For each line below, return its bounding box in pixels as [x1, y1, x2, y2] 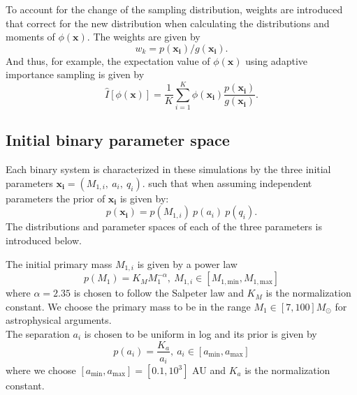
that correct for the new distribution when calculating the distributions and [6, 15, 330, 30]
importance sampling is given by [6, 67, 145, 82]
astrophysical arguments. [6, 313, 112, 327]
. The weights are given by [87, 29, 201, 44]
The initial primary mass [6, 256, 112, 271]
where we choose [6, 363, 76, 378]
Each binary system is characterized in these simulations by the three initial [6, 162, 331, 177]
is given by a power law [137, 256, 238, 271]
